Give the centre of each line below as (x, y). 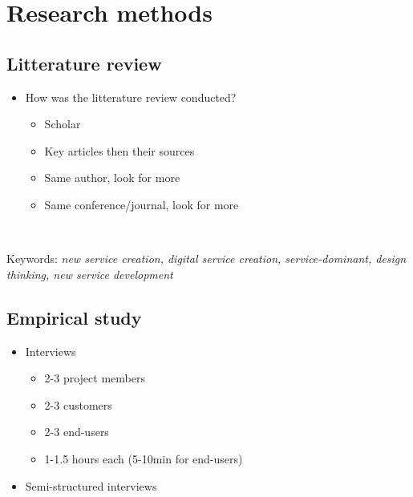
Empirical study (74, 317)
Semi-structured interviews (91, 485)
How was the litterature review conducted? (131, 97)
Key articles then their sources (119, 150)
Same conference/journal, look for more (142, 204)
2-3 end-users (77, 432)
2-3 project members (95, 378)
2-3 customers (78, 404)
